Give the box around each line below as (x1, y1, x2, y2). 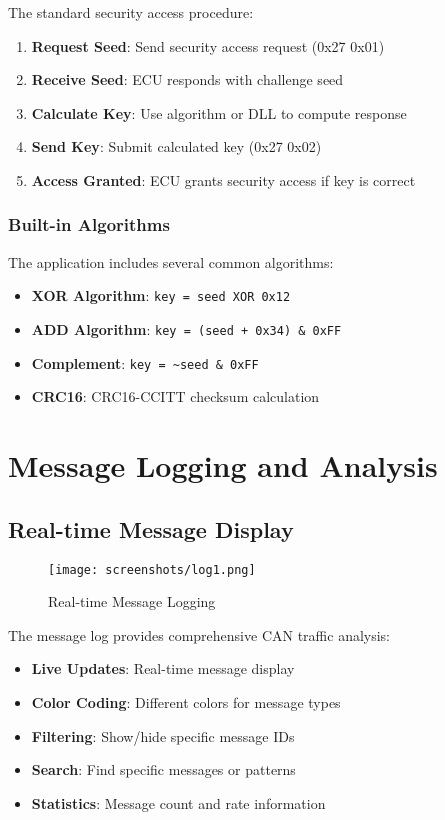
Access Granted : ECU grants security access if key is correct (31, 169, 416, 190)
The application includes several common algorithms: (8, 251, 334, 272)
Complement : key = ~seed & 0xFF (31, 352, 259, 373)
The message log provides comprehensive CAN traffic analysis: (8, 624, 391, 645)
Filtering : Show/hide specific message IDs (31, 725, 295, 746)
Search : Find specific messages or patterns (31, 759, 296, 780)
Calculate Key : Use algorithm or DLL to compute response (31, 102, 407, 123)
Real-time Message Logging (48, 591, 216, 612)
